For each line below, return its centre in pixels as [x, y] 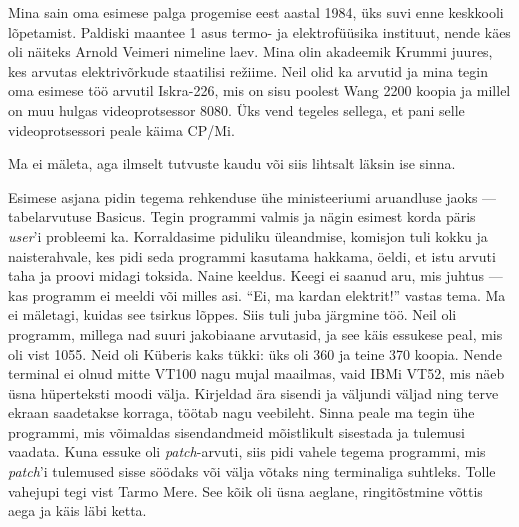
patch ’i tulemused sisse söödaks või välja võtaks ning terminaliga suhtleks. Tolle [252, 471]
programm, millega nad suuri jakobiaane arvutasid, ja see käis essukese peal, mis [255, 333]
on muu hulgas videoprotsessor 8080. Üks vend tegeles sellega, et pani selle [236, 109]
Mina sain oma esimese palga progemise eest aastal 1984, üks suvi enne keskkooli [256, 12]
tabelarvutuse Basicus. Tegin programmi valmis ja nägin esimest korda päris [242, 216]
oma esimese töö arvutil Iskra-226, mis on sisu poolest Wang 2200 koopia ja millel [259, 90]
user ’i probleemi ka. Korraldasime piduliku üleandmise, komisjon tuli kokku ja [248, 235]
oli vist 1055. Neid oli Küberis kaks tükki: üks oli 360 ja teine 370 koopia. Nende [255, 353]
